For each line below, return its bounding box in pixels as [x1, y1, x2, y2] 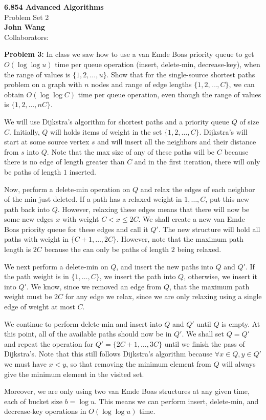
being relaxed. [177, 244, 221, 255]
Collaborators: [4, 31, 49, 42]
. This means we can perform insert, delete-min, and [95, 395, 259, 406]
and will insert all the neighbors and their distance [97, 136, 256, 147]
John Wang [4, 22, 45, 32]
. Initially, [9, 126, 40, 137]
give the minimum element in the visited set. [4, 368, 144, 379]
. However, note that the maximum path [117, 234, 243, 244]
